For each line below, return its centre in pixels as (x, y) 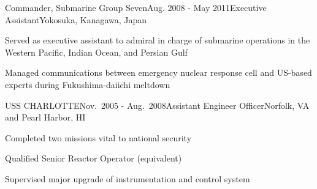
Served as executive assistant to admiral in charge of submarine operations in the (158, 40)
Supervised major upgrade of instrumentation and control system (128, 178)
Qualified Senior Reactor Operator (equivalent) (94, 158)
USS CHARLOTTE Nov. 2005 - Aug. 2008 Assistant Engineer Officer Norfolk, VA (157, 105)
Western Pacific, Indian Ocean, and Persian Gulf (96, 52)
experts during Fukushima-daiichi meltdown (88, 84)
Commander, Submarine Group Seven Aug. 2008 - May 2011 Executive (136, 7)
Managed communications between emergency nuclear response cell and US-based (158, 72)
